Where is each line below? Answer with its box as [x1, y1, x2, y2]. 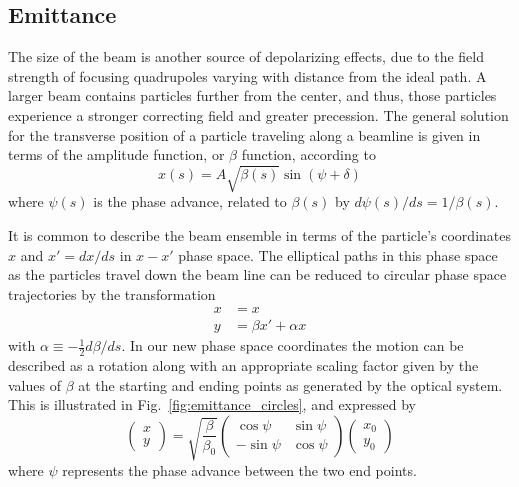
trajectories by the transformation [8, 283, 216, 304]
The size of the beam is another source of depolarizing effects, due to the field [8, 46, 484, 67]
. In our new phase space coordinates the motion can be [121, 335, 464, 356]
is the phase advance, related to [93, 191, 287, 212]
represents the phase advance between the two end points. [62, 459, 417, 480]
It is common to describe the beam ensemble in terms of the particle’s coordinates [8, 224, 511, 245]
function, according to [241, 144, 376, 165]
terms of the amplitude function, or [8, 144, 225, 165]
